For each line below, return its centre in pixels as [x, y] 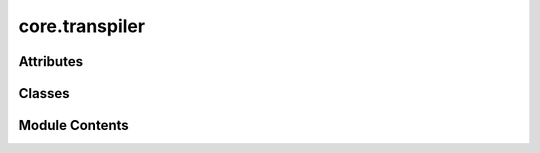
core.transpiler [81, 26]
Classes [44, 93]
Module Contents [73, 125]
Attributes [51, 61]
